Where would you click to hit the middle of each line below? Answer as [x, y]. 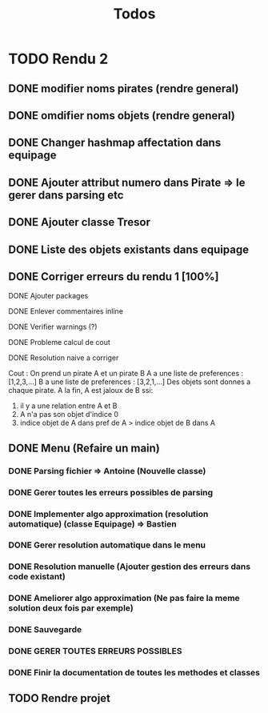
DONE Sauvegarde [45, 630]
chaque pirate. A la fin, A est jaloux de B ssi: [81, 391]
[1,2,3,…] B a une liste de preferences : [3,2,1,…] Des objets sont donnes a [130, 382]
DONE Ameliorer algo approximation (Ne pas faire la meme [124, 599]
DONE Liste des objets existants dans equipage [129, 249]
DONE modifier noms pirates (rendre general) [124, 88]
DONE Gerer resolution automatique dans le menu [107, 545]
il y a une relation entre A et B [68, 406]
